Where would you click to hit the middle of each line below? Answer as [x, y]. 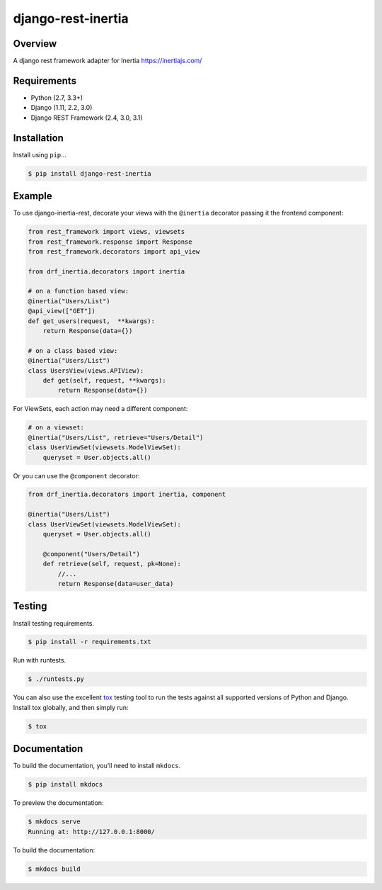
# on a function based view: [79, 291]
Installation [38, 138]
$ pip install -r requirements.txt [89, 642]
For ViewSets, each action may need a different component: [100, 409]
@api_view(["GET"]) [62, 311]
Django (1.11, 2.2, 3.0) [62, 108]
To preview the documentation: [58, 803]
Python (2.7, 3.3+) [57, 97]
